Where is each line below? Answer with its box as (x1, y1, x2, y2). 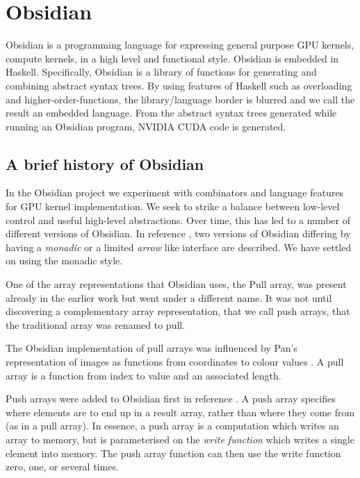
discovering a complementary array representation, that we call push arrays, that (6, 304, 350, 318)
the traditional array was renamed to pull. (6, 317, 186, 332)
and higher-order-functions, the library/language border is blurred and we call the (6, 92, 355, 106)
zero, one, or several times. (6, 459, 119, 474)
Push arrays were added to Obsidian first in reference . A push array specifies (6, 391, 336, 406)
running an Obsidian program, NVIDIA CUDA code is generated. (6, 119, 286, 133)
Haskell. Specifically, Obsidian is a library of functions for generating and (6, 65, 317, 79)
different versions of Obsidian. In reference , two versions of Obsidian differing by (6, 226, 351, 241)
